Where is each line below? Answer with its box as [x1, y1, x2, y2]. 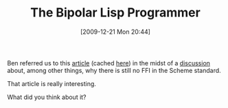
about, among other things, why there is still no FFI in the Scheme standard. [7, 66, 221, 74]
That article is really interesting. [7, 79, 96, 87]
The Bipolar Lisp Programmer [30, 5, 201, 21]
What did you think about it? [7, 93, 87, 101]
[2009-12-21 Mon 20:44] [80, 28, 151, 36]
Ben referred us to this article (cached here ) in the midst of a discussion [7, 58, 211, 67]
